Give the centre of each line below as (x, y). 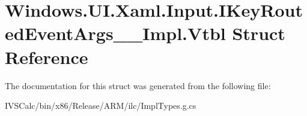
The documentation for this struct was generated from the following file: (138, 85)
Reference (47, 57)
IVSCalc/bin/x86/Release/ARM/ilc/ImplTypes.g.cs (101, 106)
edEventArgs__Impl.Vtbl (115, 33)
